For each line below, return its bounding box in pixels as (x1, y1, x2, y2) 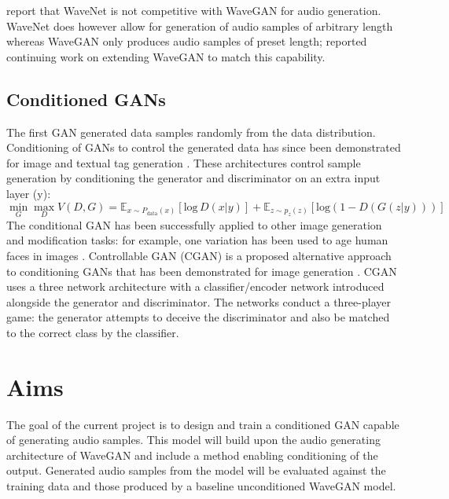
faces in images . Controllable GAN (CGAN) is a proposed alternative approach (6, 247, 392, 263)
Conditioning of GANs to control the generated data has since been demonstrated (6, 139, 401, 156)
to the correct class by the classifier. (6, 324, 179, 340)
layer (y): (6, 185, 51, 201)
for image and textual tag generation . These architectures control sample (6, 154, 361, 171)
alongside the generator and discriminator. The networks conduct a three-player (6, 293, 391, 310)
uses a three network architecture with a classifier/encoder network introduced (6, 278, 385, 295)
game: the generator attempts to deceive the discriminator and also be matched (6, 309, 390, 325)
